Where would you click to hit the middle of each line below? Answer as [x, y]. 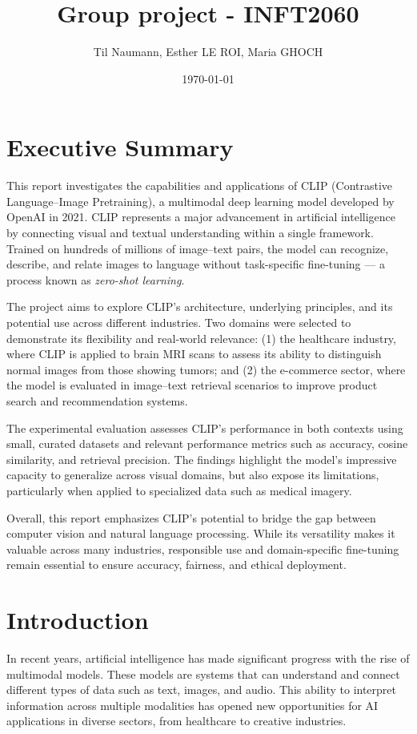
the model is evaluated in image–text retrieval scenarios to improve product [192, 385]
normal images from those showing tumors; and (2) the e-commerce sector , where [206, 369]
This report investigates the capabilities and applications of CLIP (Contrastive [200, 186]
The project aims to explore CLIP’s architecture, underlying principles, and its [200, 307]
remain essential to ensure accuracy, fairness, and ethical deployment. [176, 565]
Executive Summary [120, 147]
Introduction [78, 620]
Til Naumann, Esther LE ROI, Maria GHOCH [208, 52]
